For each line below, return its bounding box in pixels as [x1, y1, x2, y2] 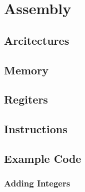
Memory [4, 62, 48, 77]
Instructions [4, 121, 67, 137]
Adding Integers [4, 177, 70, 189]
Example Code [4, 150, 81, 166]
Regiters [4, 91, 48, 107]
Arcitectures [4, 32, 69, 48]
